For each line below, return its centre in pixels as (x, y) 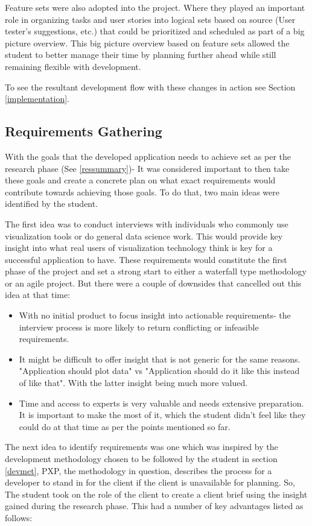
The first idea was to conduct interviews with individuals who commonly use (147, 223)
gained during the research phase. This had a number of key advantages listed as (154, 506)
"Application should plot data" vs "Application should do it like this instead (159, 371)
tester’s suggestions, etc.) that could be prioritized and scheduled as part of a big (155, 31)
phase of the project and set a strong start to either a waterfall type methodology (156, 271)
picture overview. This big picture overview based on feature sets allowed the (147, 43)
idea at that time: (38, 295)
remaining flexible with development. (73, 66)
